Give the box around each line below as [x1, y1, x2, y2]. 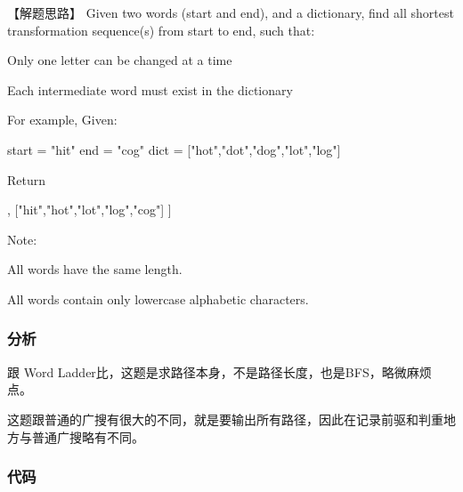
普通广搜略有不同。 [31, 427, 144, 446]
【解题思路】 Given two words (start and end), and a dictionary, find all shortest [7, 4, 454, 21]
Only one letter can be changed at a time [7, 51, 232, 69]
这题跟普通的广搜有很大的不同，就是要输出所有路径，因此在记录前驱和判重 [7, 409, 443, 428]
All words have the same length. [7, 260, 183, 278]
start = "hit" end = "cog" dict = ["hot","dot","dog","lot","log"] [7, 140, 341, 158]
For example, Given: [7, 110, 118, 129]
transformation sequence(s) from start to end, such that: [7, 20, 315, 39]
